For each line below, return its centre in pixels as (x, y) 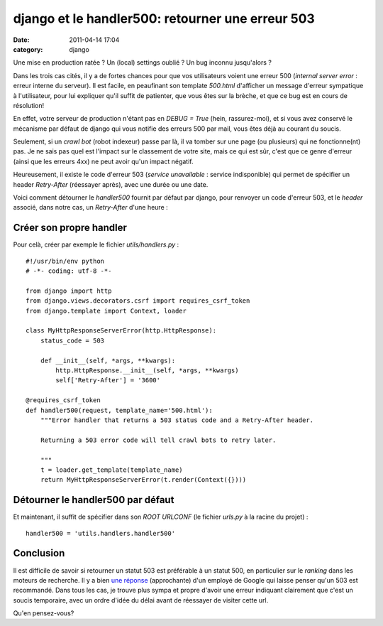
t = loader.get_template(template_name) (112, 470)
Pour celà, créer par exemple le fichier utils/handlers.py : (96, 244)
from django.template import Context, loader (106, 311)
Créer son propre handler (70, 228)
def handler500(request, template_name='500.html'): (119, 410)
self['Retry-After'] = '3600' (108, 381)
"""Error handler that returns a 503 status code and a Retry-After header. (177, 420)
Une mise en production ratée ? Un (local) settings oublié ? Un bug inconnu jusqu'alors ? (143, 63)
